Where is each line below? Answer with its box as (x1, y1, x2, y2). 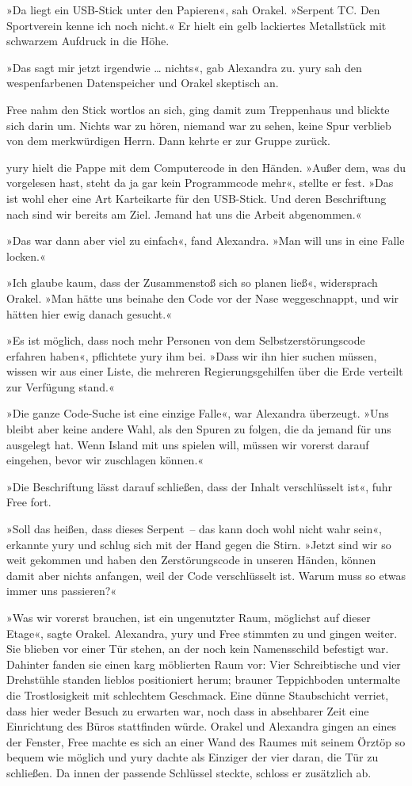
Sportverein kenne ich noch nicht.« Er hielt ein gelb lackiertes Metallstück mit (6, 17, 387, 33)
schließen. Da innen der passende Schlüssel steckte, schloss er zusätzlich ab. (6, 764, 372, 780)
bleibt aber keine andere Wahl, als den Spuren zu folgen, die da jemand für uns (6, 421, 391, 437)
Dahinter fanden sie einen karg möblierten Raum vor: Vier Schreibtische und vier (6, 655, 401, 672)
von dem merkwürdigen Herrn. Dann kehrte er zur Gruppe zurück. (6, 132, 331, 149)
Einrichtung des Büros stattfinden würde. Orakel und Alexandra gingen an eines (6, 718, 397, 734)
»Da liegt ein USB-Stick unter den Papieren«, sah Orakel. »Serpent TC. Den (6, 2, 380, 17)
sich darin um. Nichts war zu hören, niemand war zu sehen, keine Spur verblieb (6, 116, 391, 133)
